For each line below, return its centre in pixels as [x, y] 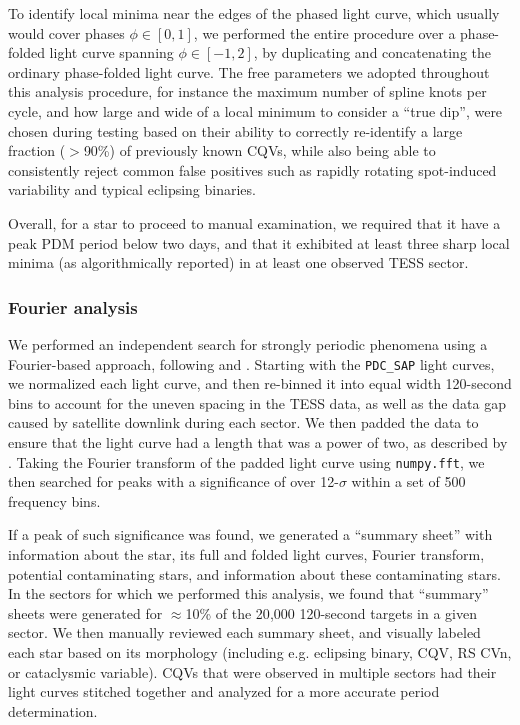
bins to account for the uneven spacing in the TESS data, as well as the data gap [257, 402]
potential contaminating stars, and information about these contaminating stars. [254, 573]
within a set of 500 [408, 481]
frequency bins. [54, 500]
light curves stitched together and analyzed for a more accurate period [224, 691]
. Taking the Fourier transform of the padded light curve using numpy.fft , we [246, 461]
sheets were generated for [85, 612]
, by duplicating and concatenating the [372, 52]
